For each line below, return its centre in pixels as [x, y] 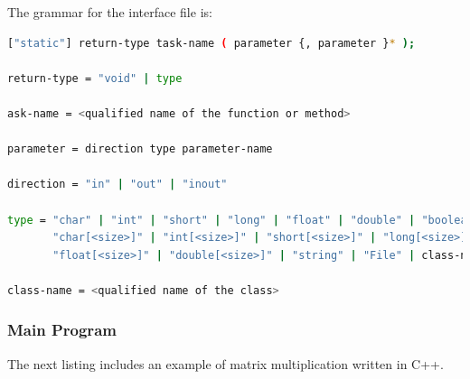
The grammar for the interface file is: [110, 12]
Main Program [62, 330]
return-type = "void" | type [95, 78]
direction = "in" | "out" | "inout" [117, 185]
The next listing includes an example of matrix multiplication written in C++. [226, 363]
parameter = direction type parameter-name [140, 149]
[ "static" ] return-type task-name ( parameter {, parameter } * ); [211, 43]
